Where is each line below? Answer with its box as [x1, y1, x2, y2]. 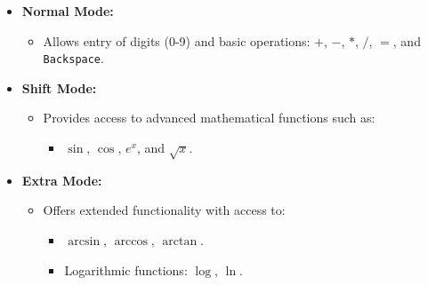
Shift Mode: [21, 78, 97, 97]
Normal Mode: [21, 2, 114, 20]
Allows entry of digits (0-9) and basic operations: [43, 31, 311, 50]
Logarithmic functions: [64, 260, 188, 279]
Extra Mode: [21, 170, 102, 189]
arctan [162, 234, 198, 248]
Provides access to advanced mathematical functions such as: [43, 108, 376, 127]
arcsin [68, 234, 101, 248]
